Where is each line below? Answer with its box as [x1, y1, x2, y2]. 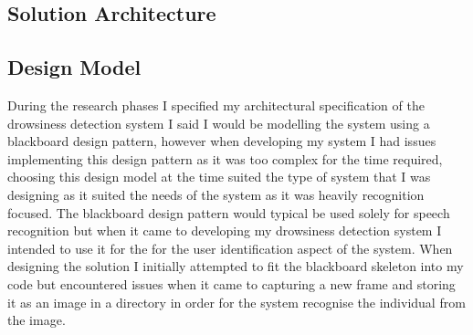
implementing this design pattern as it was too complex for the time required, [7, 149, 443, 168]
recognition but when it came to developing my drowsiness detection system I [7, 221, 442, 240]
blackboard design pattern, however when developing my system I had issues [7, 131, 436, 151]
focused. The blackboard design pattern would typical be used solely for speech [7, 203, 450, 222]
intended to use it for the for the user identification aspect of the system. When [7, 238, 453, 257]
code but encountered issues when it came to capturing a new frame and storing [7, 274, 456, 293]
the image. [7, 310, 66, 330]
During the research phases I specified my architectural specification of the [7, 95, 425, 114]
